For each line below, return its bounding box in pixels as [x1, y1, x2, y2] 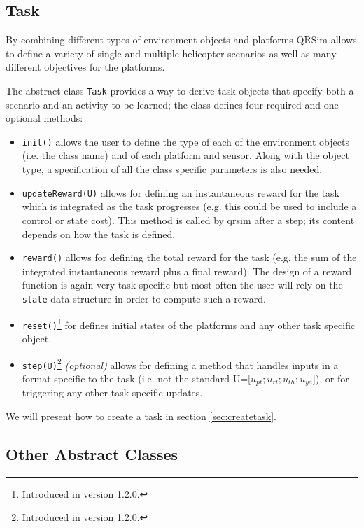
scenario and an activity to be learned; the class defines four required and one [6, 97, 339, 111]
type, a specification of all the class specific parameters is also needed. [22, 162, 323, 176]
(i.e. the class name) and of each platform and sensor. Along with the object [22, 148, 349, 162]
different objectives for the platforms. [6, 60, 165, 74]
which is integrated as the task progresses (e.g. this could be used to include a [22, 199, 357, 214]
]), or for [312, 370, 349, 385]
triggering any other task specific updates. [22, 385, 203, 400]
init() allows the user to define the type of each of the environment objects [22, 134, 349, 148]
